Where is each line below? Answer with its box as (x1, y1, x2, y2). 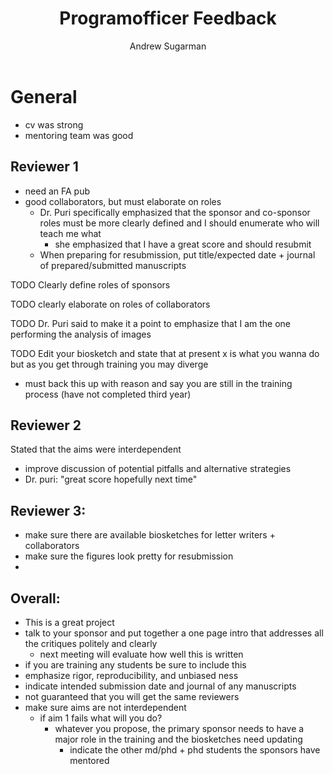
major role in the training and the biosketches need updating (54, 733, 303, 745)
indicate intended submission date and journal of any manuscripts (24, 680, 297, 692)
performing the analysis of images (10, 328, 152, 340)
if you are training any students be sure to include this (24, 658, 247, 671)
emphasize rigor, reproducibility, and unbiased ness (24, 669, 239, 681)
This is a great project (24, 616, 115, 628)
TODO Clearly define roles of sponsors (10, 278, 171, 291)
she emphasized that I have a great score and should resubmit (54, 238, 312, 250)
